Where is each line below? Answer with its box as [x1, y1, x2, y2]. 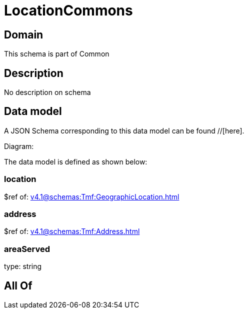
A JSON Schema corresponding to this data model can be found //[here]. [4, 126, 244, 135]
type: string [4, 262, 42, 271]
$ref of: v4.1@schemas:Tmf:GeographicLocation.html [4, 192, 179, 201]
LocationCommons [4, 2, 133, 19]
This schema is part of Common [4, 49, 109, 58]
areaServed [4, 243, 50, 254]
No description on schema [4, 88, 91, 97]
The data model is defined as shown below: [4, 157, 147, 166]
